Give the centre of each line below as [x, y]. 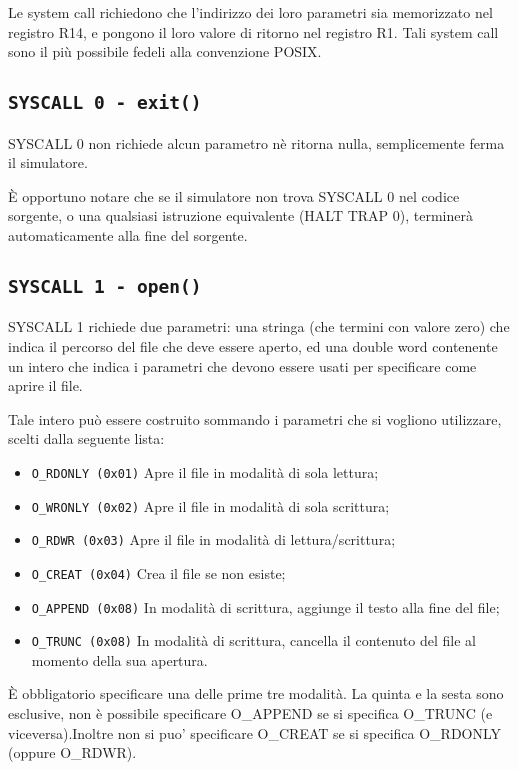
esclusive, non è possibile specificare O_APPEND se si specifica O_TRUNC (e [250, 713]
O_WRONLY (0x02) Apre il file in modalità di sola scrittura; [210, 505]
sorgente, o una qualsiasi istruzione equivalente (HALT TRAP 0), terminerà [240, 215]
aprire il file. [45, 385]
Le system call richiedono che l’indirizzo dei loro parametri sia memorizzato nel [250, 12]
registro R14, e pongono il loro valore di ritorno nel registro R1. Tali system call [253, 31]
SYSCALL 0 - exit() [105, 103]
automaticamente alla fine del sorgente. [128, 234]
